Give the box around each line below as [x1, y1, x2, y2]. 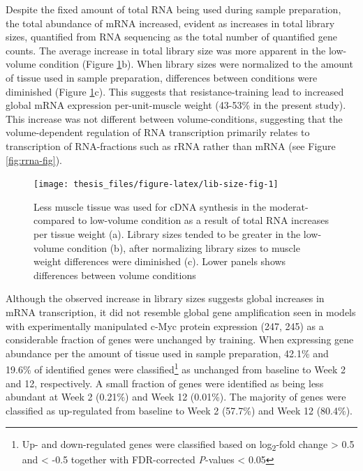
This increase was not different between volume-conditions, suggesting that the [6, 111, 343, 126]
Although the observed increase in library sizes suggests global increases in [6, 291, 325, 306]
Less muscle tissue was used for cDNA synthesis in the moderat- [34, 199, 309, 214]
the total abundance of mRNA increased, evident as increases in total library [6, 15, 335, 30]
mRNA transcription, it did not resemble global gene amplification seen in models [6, 304, 356, 319]
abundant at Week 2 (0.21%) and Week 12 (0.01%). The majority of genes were [6, 389, 346, 404]
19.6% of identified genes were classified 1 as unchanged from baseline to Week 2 [6, 360, 346, 376]
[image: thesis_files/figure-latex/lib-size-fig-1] [34, 179, 279, 190]
